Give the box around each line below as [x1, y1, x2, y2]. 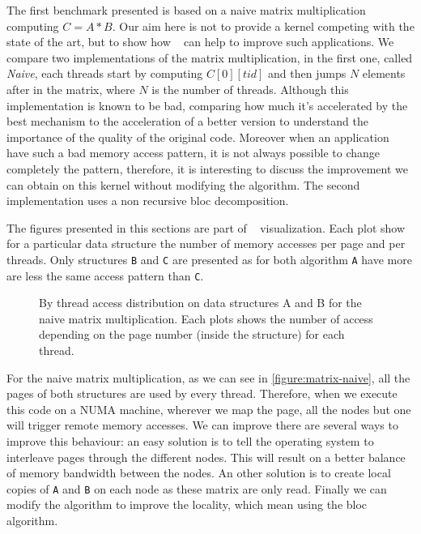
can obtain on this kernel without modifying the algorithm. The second [6, 176, 360, 193]
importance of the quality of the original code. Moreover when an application [6, 128, 389, 145]
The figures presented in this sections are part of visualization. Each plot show [6, 219, 406, 236]
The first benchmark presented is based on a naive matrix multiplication [6, 2, 366, 18]
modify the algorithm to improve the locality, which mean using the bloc [6, 496, 368, 513]
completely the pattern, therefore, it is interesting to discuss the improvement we [6, 160, 408, 177]
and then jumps [268, 65, 347, 82]
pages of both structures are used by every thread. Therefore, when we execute [6, 385, 398, 402]
